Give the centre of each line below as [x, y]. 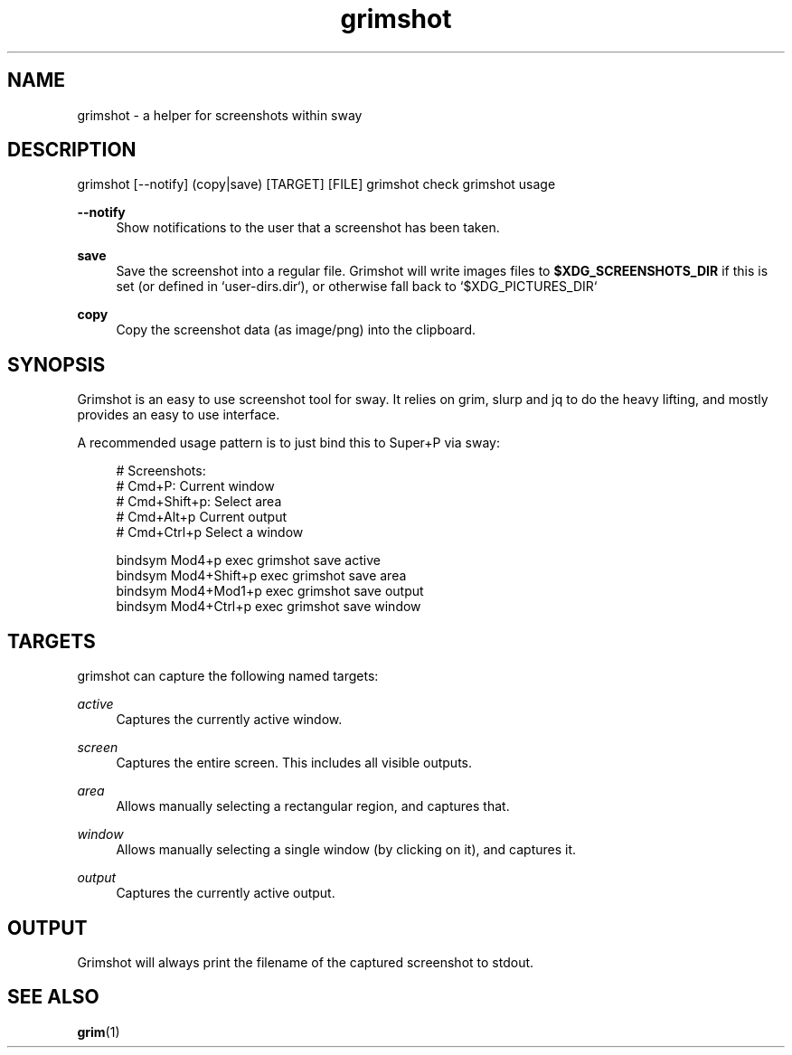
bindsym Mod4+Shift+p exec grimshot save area [261, 576]
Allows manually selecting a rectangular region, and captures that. [313, 806]
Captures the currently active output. [226, 893]
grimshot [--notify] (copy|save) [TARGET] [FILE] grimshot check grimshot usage [316, 184]
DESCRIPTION [72, 150]
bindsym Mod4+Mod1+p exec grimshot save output [270, 591]
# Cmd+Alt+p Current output [202, 517]
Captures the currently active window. [229, 720]
